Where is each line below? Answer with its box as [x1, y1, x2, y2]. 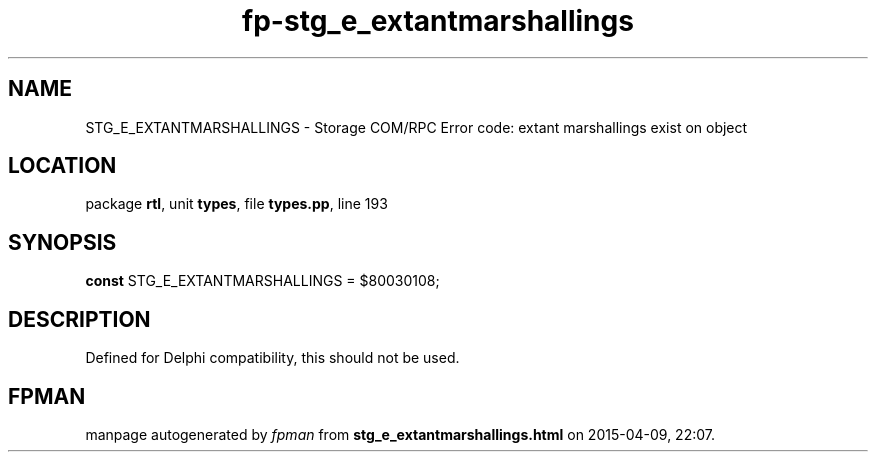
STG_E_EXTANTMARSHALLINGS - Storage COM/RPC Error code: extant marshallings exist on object [85, 118, 748, 136]
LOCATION [8, 153, 117, 179]
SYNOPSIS [8, 229, 117, 255]
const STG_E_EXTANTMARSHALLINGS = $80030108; [85, 272, 440, 290]
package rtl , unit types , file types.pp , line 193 [85, 195, 388, 213]
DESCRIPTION [8, 306, 151, 332]
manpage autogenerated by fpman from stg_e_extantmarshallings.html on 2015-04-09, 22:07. [85, 425, 715, 443]
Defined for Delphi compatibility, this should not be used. [85, 349, 460, 367]
